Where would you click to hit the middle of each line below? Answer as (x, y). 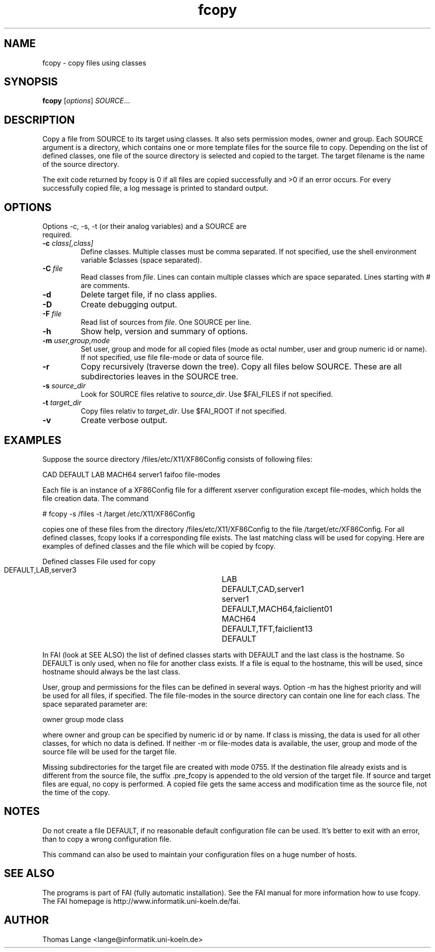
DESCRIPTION (39, 120)
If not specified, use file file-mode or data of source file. (172, 358)
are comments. (105, 286)
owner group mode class (83, 719)
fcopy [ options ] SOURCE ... (86, 101)
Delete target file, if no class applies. (149, 295)
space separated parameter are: (95, 704)
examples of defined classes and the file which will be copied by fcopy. (159, 546)
